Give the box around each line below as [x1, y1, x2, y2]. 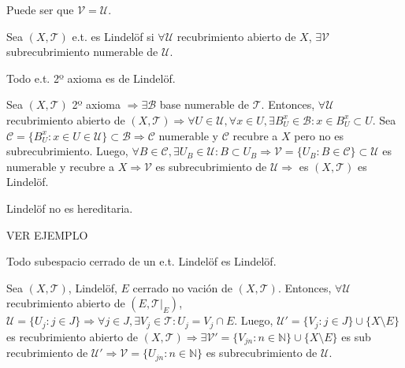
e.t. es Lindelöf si [72, 28, 154, 44]
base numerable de [159, 96, 250, 113]
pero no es [294, 127, 344, 143]
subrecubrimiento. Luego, [6, 143, 128, 159]
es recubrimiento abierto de [6, 328, 139, 344]
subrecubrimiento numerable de [6, 43, 158, 60]
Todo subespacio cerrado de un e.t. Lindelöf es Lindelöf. [6, 253, 277, 269]
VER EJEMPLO [6, 226, 88, 243]
